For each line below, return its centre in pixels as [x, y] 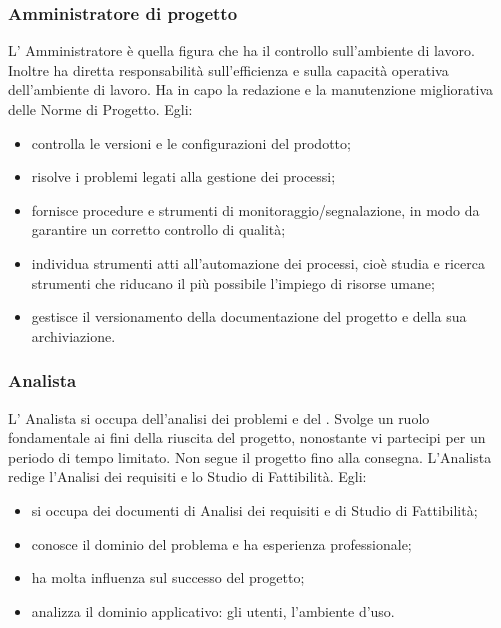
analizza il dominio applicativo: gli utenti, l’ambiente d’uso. [213, 610]
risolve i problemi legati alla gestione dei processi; [183, 176]
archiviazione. [73, 335]
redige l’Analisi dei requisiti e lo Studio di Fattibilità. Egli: [187, 476]
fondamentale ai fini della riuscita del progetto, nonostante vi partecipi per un [247, 437]
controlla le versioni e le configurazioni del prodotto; [191, 142]
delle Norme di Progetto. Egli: [100, 109]
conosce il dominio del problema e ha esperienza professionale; [221, 543]
